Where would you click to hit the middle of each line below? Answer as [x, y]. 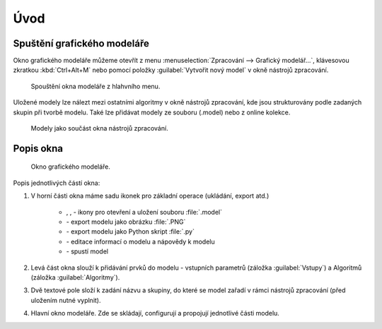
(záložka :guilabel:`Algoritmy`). [75, 277]
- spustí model [87, 251]
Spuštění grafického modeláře [81, 43]
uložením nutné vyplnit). [66, 300]
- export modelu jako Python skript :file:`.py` [130, 232]
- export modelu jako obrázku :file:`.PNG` [126, 222]
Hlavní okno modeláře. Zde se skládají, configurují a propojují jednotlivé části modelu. [155, 313]
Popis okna [38, 148]
